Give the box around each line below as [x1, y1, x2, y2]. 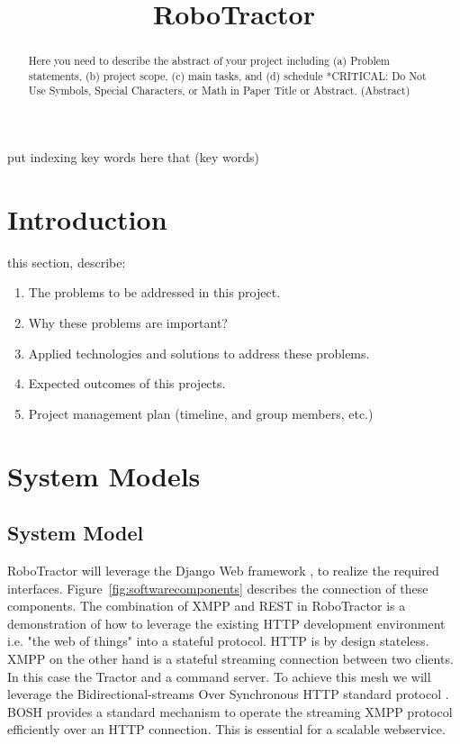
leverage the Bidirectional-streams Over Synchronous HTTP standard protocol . [7, 685, 449, 703]
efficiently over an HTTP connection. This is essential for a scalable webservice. [7, 720, 446, 739]
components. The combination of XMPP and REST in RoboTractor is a [7, 596, 406, 615]
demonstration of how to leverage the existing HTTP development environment [7, 613, 446, 632]
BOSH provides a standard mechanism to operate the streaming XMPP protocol [7, 702, 453, 721]
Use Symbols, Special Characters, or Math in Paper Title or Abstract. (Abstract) [28, 83, 410, 98]
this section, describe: [7, 252, 126, 271]
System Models [7, 457, 201, 494]
